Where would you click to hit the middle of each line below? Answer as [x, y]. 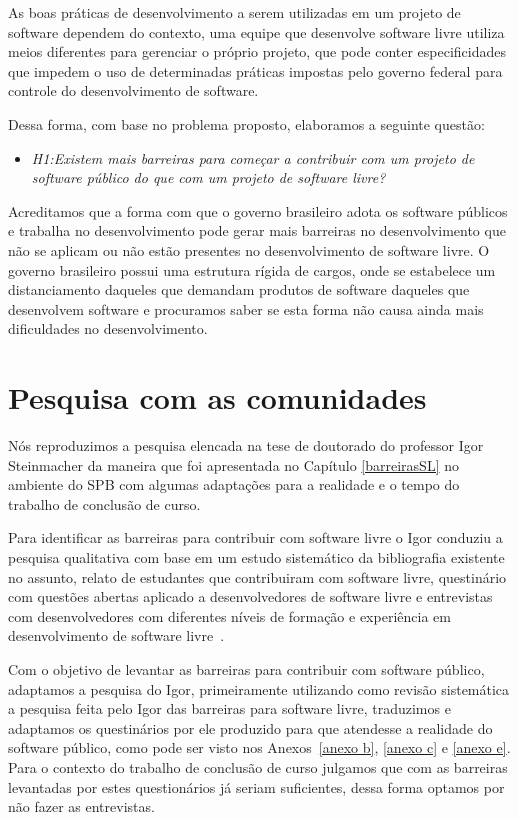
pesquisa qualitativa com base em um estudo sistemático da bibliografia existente [256, 557]
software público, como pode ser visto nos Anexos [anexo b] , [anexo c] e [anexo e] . [259, 747]
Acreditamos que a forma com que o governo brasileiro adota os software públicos [258, 210]
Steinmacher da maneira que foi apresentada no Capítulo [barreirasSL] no [233, 464]
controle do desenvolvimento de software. [133, 90]
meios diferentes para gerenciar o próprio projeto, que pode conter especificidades [257, 51]
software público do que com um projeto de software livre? [208, 177]
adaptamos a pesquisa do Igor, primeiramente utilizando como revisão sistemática [259, 688]
